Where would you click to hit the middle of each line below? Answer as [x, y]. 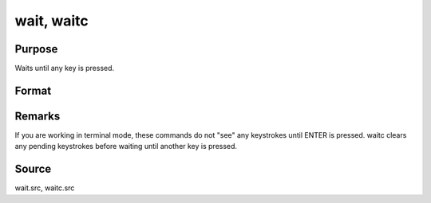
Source [33, 169]
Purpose [36, 49]
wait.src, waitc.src [45, 188]
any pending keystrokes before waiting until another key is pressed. [126, 146]
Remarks [38, 116]
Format [33, 90]
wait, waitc [51, 21]
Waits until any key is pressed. [65, 68]
